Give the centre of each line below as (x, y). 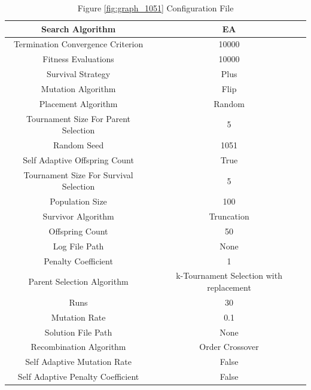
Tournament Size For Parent (79, 118)
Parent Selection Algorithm (78, 281)
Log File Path (78, 246)
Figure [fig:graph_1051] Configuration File (155, 8)
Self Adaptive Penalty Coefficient (78, 377)
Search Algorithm (78, 28)
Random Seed (78, 145)
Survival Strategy (78, 74)
